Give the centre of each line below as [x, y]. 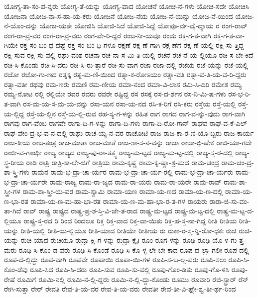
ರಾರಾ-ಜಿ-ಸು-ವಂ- [229, 201]
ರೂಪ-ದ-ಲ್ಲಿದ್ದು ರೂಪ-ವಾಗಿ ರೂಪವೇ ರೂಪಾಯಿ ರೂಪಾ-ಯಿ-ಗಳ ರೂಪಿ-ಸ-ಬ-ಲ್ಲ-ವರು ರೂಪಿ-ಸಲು [115, 259]
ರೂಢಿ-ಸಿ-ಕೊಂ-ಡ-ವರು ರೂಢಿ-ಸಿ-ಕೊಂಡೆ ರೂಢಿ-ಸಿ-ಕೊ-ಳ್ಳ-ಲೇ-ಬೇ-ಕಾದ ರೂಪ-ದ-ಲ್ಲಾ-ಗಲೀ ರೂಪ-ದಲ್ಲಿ [134, 249]
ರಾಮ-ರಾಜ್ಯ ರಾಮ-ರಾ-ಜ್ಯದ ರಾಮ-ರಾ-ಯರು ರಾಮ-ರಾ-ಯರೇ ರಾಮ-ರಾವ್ [135, 181]
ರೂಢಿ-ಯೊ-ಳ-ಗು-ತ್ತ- [222, 240]
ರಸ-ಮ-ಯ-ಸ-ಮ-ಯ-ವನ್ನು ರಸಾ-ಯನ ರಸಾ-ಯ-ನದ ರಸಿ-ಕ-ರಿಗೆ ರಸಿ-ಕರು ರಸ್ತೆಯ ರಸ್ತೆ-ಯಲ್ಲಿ [129, 103]
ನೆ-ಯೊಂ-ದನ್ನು [21, 26]
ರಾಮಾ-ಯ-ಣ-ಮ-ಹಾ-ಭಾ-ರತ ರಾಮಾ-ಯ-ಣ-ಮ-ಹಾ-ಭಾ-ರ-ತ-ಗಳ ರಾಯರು [119, 201]
